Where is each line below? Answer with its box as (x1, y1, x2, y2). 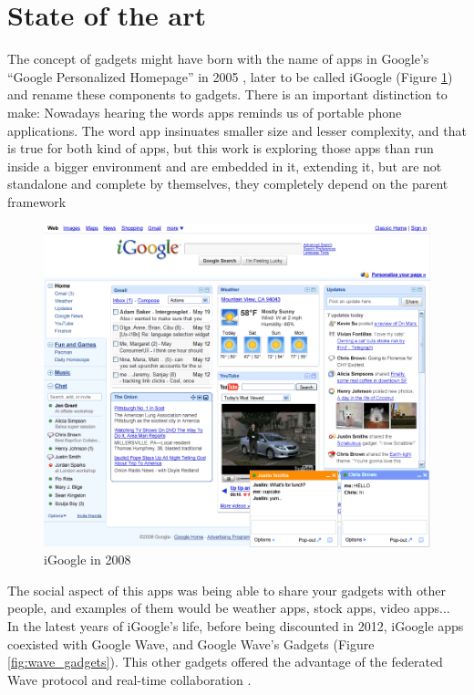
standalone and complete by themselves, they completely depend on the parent (7, 174, 448, 193)
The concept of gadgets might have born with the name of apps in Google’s (7, 49, 429, 68)
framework (7, 192, 67, 211)
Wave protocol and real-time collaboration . (7, 669, 252, 689)
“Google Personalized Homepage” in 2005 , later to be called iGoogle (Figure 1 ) (7, 67, 453, 86)
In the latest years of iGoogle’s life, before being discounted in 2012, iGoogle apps (7, 617, 464, 636)
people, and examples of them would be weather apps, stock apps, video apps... (7, 598, 450, 617)
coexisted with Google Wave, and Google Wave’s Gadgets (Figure (7, 634, 375, 653)
